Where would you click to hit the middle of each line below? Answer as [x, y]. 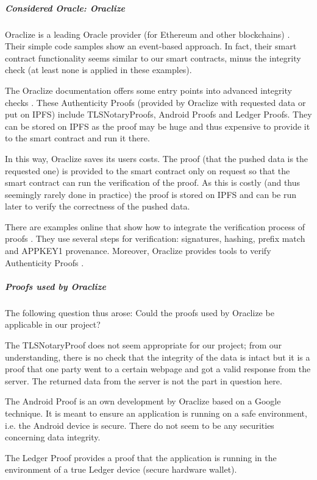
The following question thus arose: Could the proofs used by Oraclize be [140, 312]
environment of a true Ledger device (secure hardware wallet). [121, 469]
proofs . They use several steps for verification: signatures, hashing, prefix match [155, 238]
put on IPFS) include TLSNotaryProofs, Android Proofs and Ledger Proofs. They [158, 114]
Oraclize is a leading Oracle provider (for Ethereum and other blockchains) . [148, 34]
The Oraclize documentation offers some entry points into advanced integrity [148, 90]
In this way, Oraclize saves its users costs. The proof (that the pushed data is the [157, 158]
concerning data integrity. [53, 437]
